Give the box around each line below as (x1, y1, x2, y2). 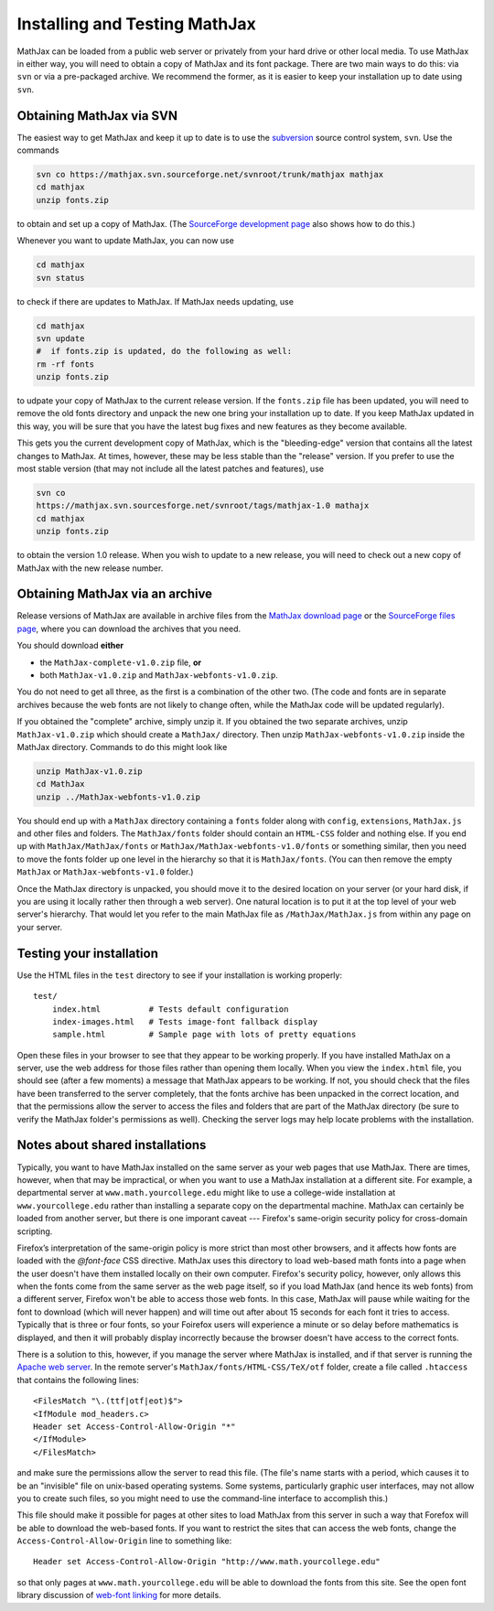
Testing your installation (16, 945, 159, 961)
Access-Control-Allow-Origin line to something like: (16, 1535, 232, 1546)
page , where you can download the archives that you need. (16, 623, 242, 634)
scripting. (16, 1226, 53, 1237)
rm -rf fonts (36, 359, 95, 370)
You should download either (16, 640, 124, 651)
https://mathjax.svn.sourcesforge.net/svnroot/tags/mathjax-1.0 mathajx (36, 500, 370, 511)
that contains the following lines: (16, 1374, 139, 1385)
